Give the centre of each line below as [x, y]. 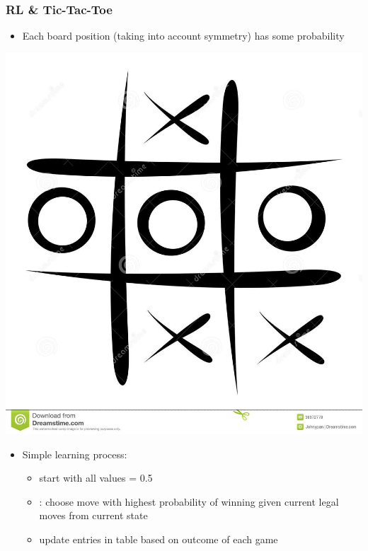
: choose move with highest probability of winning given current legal [189, 501]
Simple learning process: [75, 454]
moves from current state [93, 515]
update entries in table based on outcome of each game [159, 539]
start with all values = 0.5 [96, 478]
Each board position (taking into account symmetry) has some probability [183, 36]
